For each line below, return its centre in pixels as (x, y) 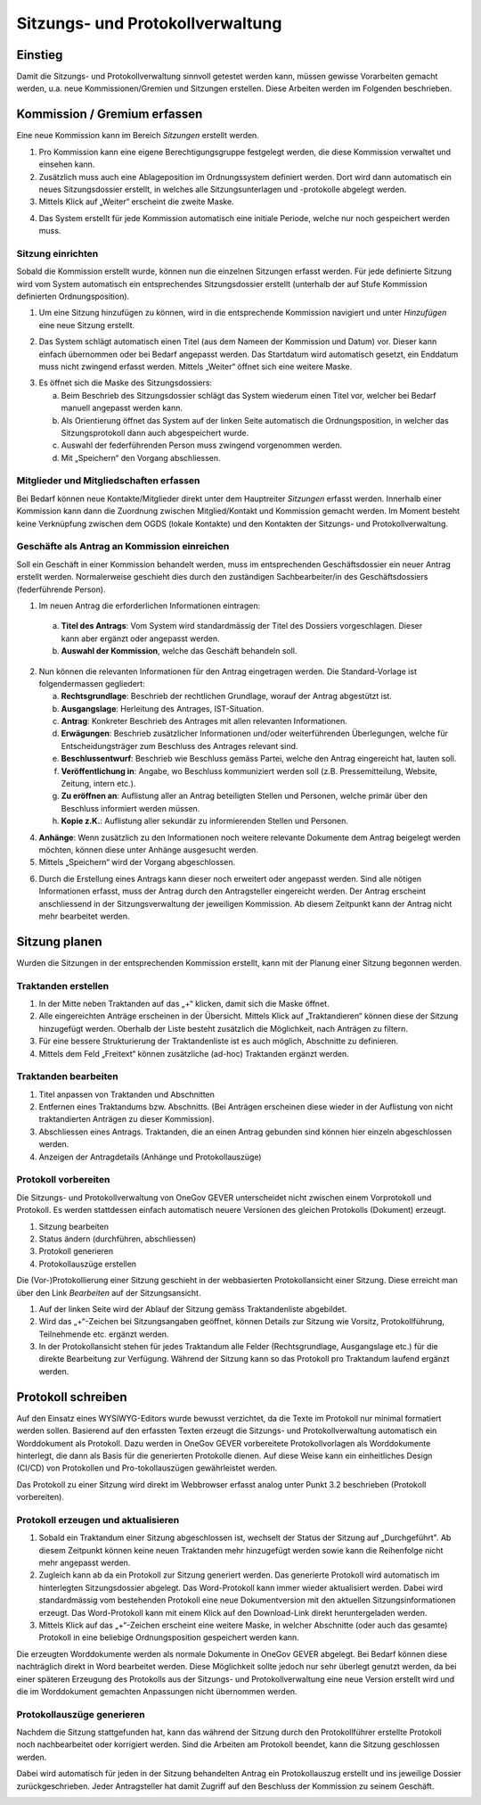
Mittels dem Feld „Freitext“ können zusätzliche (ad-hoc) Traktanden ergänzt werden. (194, 1053)
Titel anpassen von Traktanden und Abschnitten (127, 1094)
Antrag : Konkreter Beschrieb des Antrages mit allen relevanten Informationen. (204, 721)
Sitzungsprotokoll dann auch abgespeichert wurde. (155, 433)
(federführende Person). (61, 589)
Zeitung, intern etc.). (98, 784)
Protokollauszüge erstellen (88, 1264)
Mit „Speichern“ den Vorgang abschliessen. (141, 457)
